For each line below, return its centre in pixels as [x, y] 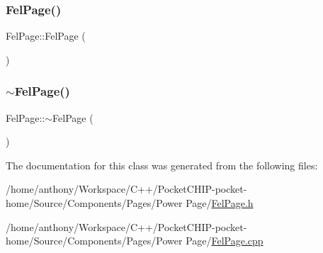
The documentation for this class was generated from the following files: [162, 165]
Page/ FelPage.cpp [225, 241]
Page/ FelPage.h [220, 203]
